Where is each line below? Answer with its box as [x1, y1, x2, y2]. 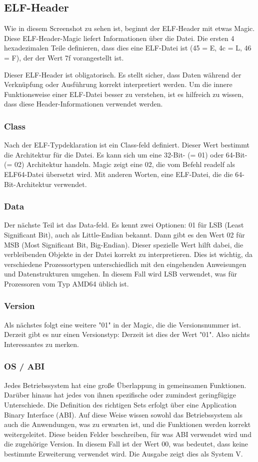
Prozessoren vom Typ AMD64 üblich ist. [4, 278, 129, 288]
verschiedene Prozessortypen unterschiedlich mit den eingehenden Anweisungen [4, 258, 246, 269]
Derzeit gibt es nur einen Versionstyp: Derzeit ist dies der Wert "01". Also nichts [4, 329, 250, 339]
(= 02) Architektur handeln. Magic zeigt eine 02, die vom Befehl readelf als [4, 159, 235, 169]
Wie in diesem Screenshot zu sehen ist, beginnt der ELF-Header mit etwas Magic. [4, 23, 255, 33]
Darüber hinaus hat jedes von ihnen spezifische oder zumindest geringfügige [4, 389, 236, 400]
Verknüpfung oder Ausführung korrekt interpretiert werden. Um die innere [4, 79, 232, 89]
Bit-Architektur [4, 178, 52, 189]
